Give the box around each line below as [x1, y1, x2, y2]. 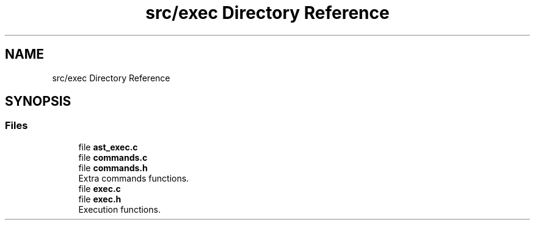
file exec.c [78, 183, 121, 194]
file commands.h [78, 162, 148, 173]
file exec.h [78, 193, 122, 204]
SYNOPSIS [5, 94, 71, 109]
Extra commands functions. [78, 172, 189, 183]
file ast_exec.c [78, 141, 138, 152]
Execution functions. [78, 204, 161, 215]
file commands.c [78, 152, 148, 163]
